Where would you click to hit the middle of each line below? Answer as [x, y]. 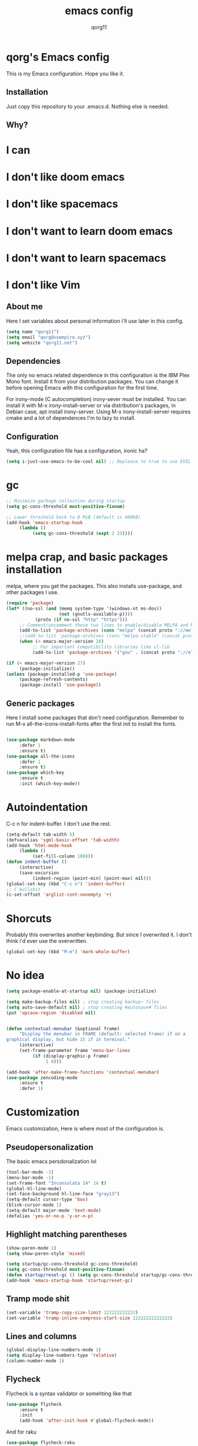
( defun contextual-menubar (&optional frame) [63, 1028]
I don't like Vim [43, 285]
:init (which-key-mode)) [50, 784]
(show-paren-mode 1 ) [32, 1248]
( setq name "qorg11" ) [33, 331]
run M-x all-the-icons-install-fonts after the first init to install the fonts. [91, 724]
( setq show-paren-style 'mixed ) [46, 1253]
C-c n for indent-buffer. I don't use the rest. [59, 823]
